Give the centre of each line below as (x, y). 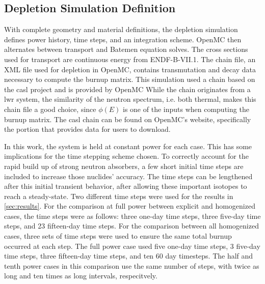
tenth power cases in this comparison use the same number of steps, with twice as (132, 265)
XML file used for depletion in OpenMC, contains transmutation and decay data (130, 69)
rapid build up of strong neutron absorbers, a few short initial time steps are (124, 166)
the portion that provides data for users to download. (87, 129)
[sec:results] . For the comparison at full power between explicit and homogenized (130, 206)
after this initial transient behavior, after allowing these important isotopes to (126, 186)
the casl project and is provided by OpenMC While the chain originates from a (127, 89)
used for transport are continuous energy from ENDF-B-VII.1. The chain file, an (130, 59)
